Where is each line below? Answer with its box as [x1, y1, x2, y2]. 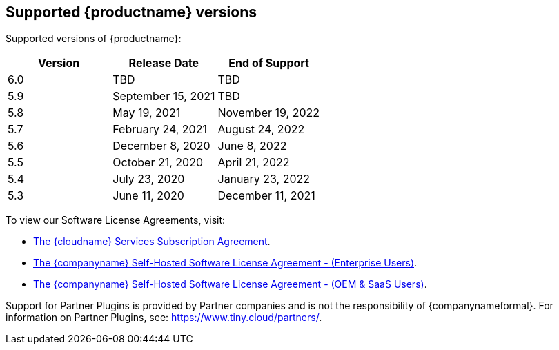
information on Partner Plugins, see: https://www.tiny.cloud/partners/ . [6, 311, 322, 324]
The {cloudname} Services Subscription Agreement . [33, 235, 271, 248]
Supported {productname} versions [6, 3, 257, 21]
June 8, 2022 [217, 139, 287, 153]
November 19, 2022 [217, 106, 320, 120]
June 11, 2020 [112, 188, 184, 203]
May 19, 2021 [112, 106, 181, 120]
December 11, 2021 [217, 188, 315, 203]
